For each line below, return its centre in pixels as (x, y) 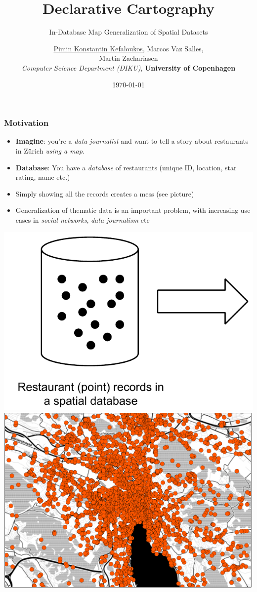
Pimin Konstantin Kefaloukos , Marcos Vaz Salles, (128, 48)
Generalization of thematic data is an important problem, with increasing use (133, 210)
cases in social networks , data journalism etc (83, 219)
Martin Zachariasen (128, 58)
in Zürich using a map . (50, 150)
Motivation (26, 123)
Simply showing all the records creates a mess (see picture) (105, 193)
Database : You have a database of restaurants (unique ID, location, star (126, 167)
